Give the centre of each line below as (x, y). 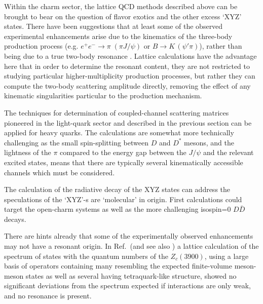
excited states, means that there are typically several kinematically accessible (124, 162)
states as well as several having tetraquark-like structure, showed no (131, 275)
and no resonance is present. (48, 296)
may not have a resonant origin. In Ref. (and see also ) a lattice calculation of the (131, 246)
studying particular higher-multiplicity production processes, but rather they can (130, 76)
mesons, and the (209, 142)
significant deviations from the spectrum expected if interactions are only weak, (127, 286)
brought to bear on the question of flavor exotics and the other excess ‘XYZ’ (123, 16)
